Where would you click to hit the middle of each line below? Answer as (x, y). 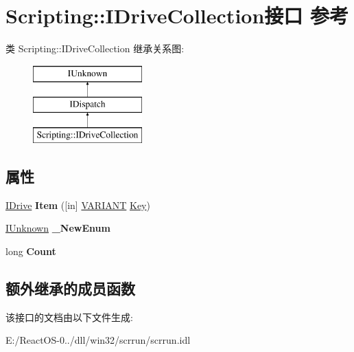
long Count (31, 251)
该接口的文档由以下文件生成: (69, 317)
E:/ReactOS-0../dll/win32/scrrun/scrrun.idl (98, 340)
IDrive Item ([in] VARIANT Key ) (78, 205)
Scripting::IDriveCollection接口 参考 (177, 15)
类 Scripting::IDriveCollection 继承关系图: (95, 48)
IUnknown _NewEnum (58, 228)
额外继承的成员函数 (70, 288)
